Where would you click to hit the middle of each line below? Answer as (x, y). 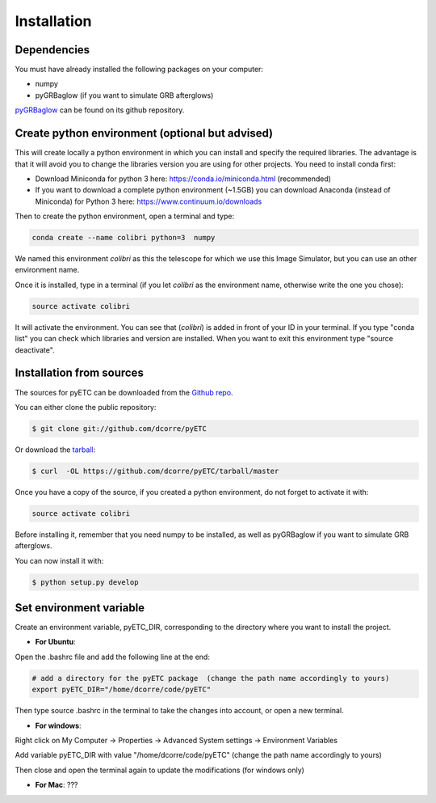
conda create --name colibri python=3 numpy (124, 238)
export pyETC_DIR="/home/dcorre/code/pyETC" (122, 690)
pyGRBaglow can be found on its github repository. (100, 110)
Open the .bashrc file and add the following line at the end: (112, 657)
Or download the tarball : (55, 450)
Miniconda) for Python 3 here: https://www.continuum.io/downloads (149, 201)
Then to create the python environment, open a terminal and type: (124, 216)
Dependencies (52, 50)
